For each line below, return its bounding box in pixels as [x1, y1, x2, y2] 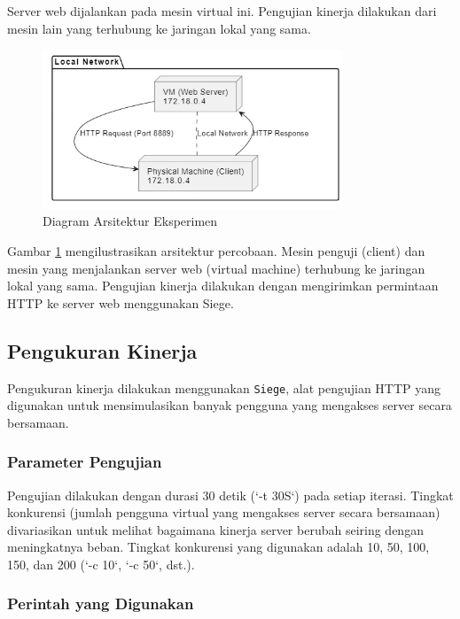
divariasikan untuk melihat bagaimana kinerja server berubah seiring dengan [7, 520, 424, 538]
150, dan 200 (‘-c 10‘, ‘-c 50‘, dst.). [7, 554, 195, 573]
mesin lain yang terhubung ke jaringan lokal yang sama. [7, 19, 311, 37]
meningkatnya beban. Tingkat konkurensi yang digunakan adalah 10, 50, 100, [7, 538, 430, 556]
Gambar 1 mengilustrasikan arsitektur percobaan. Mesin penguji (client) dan [7, 241, 425, 259]
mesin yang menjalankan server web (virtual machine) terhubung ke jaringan [7, 259, 425, 277]
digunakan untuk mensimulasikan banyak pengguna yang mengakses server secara [7, 396, 452, 414]
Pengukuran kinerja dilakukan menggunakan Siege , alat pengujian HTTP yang [7, 378, 441, 397]
